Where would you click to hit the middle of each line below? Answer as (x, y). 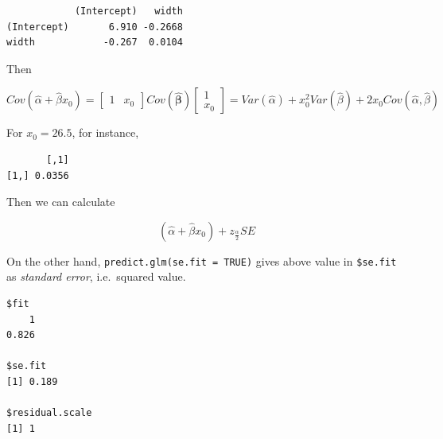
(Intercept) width (128, 11)
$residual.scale (49, 413)
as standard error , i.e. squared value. (96, 276)
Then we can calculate (61, 202)
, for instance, (105, 132)
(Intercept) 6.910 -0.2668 (95, 27)
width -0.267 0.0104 (95, 43)
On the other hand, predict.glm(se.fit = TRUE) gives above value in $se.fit (202, 260)
